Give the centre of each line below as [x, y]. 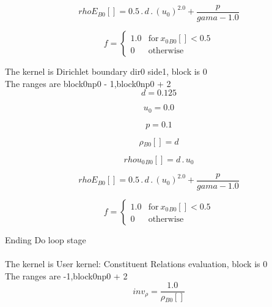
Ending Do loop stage [46, 239]
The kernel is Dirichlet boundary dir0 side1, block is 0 [106, 71]
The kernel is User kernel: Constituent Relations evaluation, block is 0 [136, 263]
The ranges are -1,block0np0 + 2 [66, 275]
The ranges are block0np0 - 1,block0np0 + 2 [88, 83]
